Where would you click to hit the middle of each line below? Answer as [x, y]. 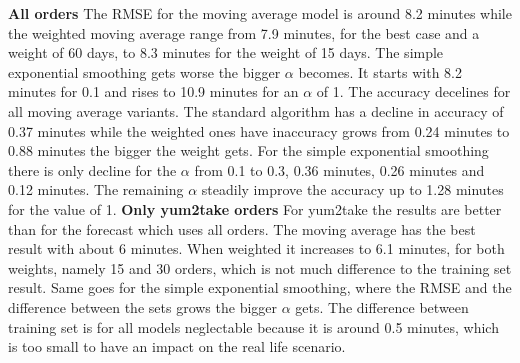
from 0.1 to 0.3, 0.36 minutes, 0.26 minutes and [339, 169]
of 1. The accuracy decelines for [413, 91]
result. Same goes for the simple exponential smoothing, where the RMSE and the [260, 287]
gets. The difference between [382, 306]
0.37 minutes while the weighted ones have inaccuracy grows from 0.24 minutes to [259, 130]
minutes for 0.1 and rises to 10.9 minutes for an [153, 91]
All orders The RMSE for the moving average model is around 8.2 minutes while [260, 13]
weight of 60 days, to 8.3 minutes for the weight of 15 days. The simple [226, 52]
